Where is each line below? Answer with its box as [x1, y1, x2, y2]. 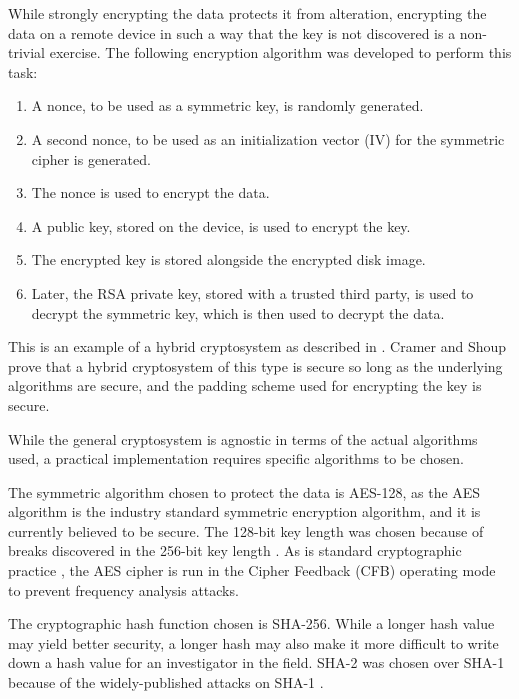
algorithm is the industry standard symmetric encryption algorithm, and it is [8, 501, 481, 522]
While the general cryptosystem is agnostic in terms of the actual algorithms [8, 428, 478, 449]
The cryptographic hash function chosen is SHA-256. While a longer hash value [8, 613, 495, 634]
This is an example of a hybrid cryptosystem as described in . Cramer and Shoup [8, 336, 507, 357]
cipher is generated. [31, 148, 151, 169]
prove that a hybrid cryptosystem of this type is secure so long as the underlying [8, 355, 503, 376]
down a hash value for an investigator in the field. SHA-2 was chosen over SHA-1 [8, 652, 505, 673]
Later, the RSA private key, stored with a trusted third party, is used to [31, 282, 474, 303]
